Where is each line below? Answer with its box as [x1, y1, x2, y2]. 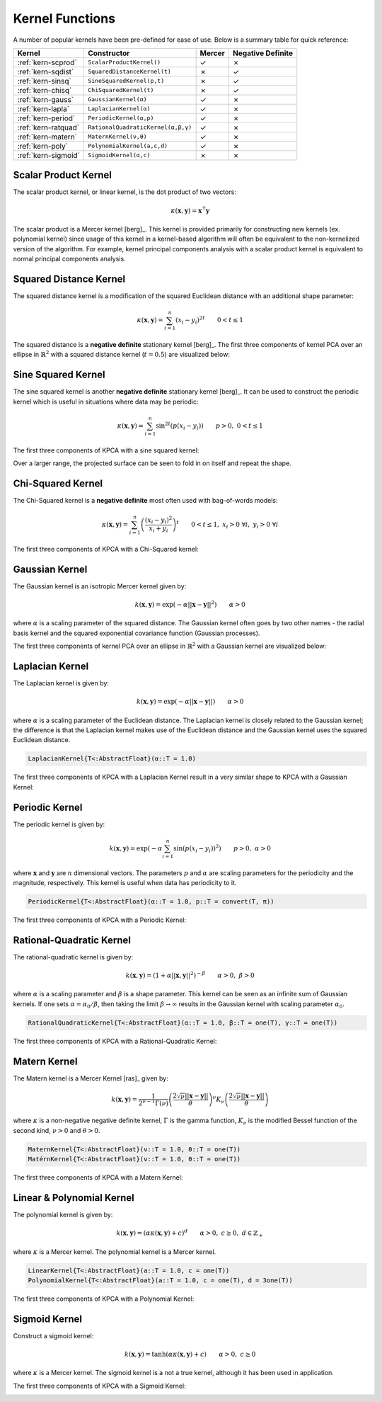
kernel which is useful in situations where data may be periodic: [13, 397, 199, 406]
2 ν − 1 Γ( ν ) [138, 1098, 169, 1107]
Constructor [88, 48, 130, 58]
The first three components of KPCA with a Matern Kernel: [13, 1173, 183, 1182]
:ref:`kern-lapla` [17, 103, 70, 113]
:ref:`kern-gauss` [17, 94, 74, 104]
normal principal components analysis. [13, 255, 127, 263]
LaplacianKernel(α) [88, 105, 151, 113]
